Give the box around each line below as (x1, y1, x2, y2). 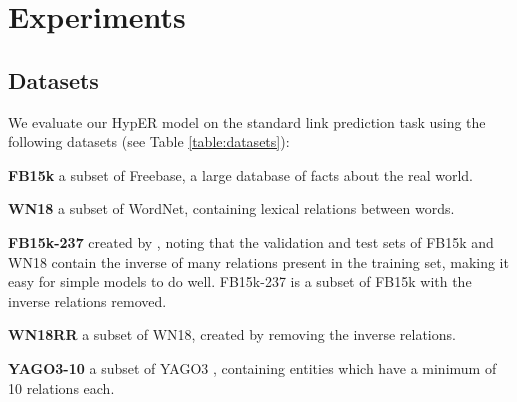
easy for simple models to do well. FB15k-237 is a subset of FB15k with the (8, 271, 472, 292)
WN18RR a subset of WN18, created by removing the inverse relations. (8, 324, 456, 345)
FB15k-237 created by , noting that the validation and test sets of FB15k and (8, 231, 494, 252)
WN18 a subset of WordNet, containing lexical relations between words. (8, 198, 455, 219)
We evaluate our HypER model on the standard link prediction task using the (8, 111, 486, 132)
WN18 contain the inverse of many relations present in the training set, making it (8, 251, 509, 272)
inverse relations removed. (8, 290, 167, 311)
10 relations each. (8, 377, 115, 398)
